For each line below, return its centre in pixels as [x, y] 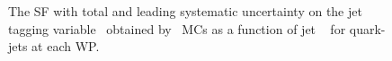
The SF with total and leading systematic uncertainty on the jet [185, 11]
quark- [367, 28]
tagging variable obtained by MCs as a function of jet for [177, 28]
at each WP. [66, 46]
